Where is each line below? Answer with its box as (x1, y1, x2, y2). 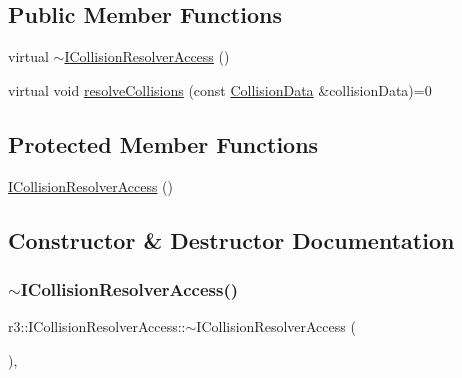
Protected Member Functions (8, 128, 319, 159)
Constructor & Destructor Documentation (8, 224, 455, 255)
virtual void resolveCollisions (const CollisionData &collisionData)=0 (8, 79, 432, 100)
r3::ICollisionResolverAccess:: (8, 316, 186, 337)
